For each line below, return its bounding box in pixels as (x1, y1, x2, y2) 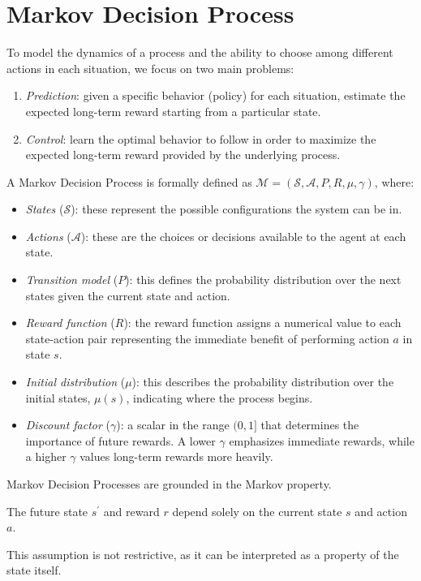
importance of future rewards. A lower (25, 432, 216, 449)
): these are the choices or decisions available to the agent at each (80, 227, 406, 244)
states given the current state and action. (25, 286, 230, 303)
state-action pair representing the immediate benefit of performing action (25, 329, 389, 346)
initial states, (25, 389, 91, 406)
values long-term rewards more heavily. (79, 448, 273, 465)
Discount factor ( (25, 416, 111, 433)
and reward (103, 502, 160, 519)
